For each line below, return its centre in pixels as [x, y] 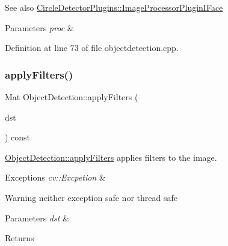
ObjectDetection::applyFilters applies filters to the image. [111, 157]
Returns [20, 238]
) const [18, 137]
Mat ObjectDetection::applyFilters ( [72, 97]
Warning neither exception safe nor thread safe [91, 197]
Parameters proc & [39, 27]
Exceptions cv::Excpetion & [55, 177]
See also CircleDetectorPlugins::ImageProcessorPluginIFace [114, 7]
